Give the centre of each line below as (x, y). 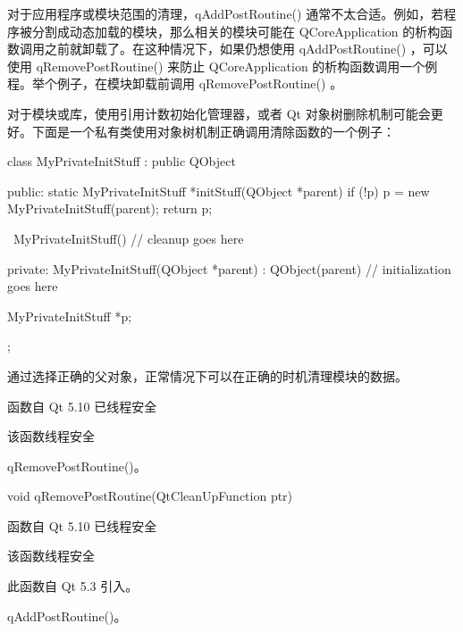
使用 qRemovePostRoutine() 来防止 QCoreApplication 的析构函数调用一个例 (223, 66)
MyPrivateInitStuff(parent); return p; (110, 208)
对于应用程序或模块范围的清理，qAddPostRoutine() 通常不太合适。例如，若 (226, 13)
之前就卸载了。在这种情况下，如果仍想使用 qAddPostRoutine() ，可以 (246, 49)
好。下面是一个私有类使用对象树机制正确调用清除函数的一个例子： (201, 131)
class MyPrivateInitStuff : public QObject (122, 161)
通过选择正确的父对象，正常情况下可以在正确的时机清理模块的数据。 (207, 375)
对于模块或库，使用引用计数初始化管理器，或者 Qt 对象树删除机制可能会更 (225, 113)
